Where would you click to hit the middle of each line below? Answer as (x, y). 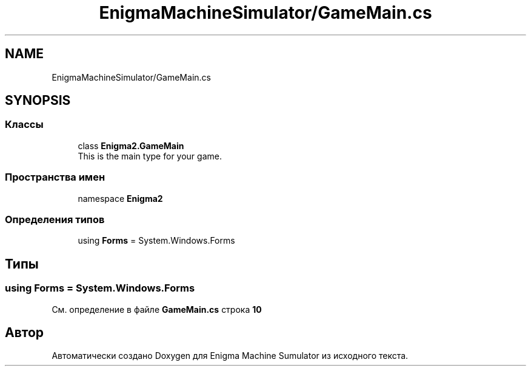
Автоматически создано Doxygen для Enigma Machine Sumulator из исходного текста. (230, 356)
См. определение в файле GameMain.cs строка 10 (157, 309)
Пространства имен (55, 177)
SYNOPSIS (38, 101)
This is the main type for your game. (150, 156)
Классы (24, 125)
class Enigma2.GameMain (131, 145)
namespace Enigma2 (120, 198)
